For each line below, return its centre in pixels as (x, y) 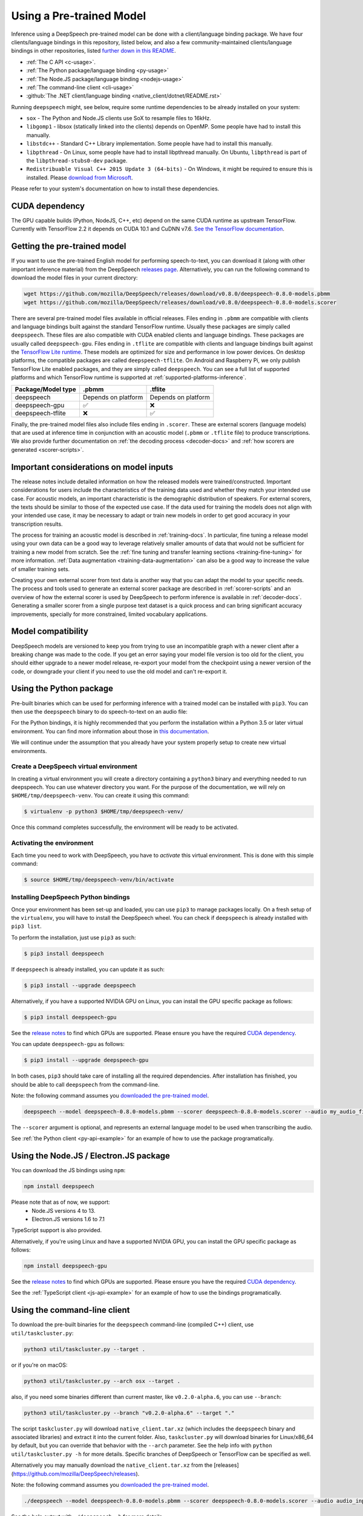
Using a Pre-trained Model (79, 16)
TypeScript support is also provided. (57, 1230)
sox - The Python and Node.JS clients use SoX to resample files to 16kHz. (119, 118)
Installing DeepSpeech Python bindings (70, 897)
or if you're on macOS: (39, 1365)
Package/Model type (45, 389)
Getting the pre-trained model (69, 247)
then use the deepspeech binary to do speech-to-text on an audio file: (99, 711)
